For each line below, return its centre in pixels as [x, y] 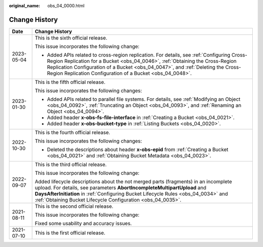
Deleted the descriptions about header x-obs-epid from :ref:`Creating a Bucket [138, 149]
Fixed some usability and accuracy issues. [83, 223]
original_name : [25, 6]
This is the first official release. [70, 233]
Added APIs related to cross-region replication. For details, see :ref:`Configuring [139, 55]
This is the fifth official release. [70, 82]
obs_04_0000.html [66, 6]
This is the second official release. [74, 206]
